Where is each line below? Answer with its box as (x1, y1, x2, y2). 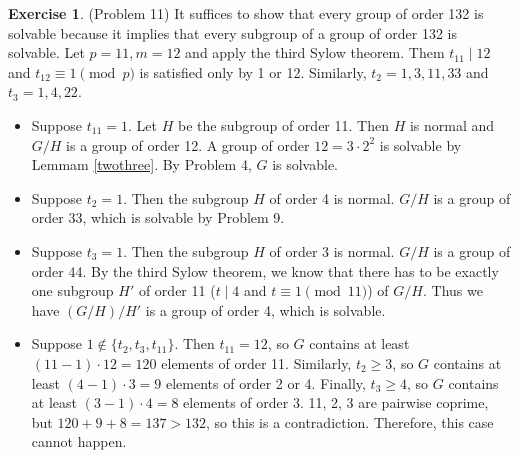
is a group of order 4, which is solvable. (145, 299, 386, 320)
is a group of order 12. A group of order (66, 134, 310, 155)
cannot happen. (31, 431, 127, 452)
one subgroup (31, 280, 114, 301)
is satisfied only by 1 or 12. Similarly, (139, 61, 367, 82)
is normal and (409, 114, 495, 135)
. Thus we (422, 280, 483, 301)
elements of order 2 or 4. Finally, (166, 372, 366, 393)
